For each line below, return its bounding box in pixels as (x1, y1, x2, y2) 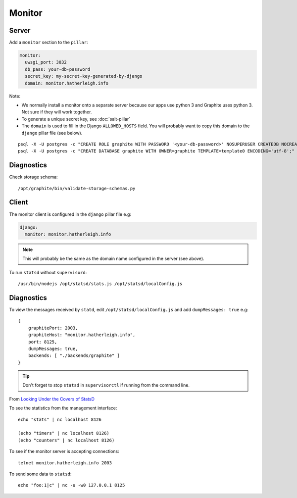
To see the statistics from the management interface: (9, 405, 117, 411)
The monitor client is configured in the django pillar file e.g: (9, 211, 131, 217)
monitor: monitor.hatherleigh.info (25, 231, 111, 237)
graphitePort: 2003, (28, 325, 78, 331)
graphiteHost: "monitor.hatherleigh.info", (28, 332, 136, 338)
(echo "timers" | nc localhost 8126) (18, 431, 110, 436)
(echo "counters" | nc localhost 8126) (18, 437, 115, 443)
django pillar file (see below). (21, 130, 83, 136)
